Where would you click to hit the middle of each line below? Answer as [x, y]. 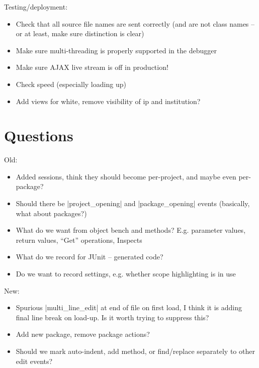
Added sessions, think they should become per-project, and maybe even [126, 176]
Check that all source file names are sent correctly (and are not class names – [135, 23]
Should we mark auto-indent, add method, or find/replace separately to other [135, 351]
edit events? [34, 361]
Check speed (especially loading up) [71, 84]
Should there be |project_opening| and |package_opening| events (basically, [133, 203]
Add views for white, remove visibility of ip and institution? [108, 101]
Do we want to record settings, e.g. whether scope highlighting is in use [126, 274]
